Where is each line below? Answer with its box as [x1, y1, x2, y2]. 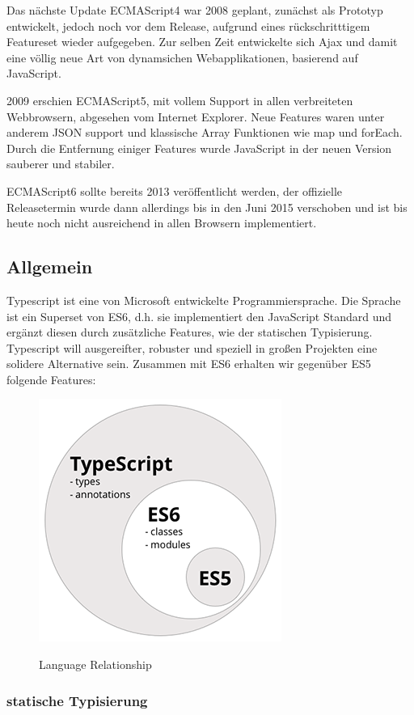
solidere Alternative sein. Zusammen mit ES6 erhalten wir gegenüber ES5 [6, 355, 371, 372]
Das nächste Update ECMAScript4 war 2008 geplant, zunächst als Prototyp [6, 2, 383, 18]
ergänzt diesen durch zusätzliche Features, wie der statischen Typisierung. [6, 324, 373, 341]
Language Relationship [39, 656, 152, 673]
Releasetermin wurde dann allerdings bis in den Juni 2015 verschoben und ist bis [6, 198, 408, 215]
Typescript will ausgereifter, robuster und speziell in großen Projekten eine [6, 339, 378, 356]
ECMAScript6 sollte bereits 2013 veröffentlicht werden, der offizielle [6, 182, 343, 199]
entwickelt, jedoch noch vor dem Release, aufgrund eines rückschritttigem [6, 17, 370, 34]
